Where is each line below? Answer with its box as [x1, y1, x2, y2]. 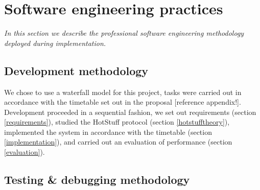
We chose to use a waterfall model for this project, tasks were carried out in [4, 86, 242, 97]
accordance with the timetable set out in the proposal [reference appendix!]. [4, 97, 241, 107]
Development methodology [4, 62, 149, 78]
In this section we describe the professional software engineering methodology [4, 28, 244, 38]
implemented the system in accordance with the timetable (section [4, 126, 212, 137]
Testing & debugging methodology [4, 172, 190, 187]
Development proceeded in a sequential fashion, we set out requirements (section [4, 106, 256, 117]
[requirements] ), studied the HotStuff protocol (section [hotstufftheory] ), [4, 116, 230, 127]
